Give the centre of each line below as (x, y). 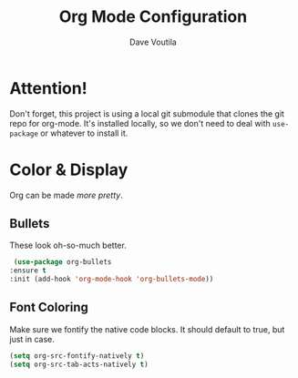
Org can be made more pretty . (66, 195)
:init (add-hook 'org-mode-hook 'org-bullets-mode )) (112, 280)
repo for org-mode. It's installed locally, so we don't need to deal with (140, 123)
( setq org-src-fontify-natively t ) (77, 356)
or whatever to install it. (84, 133)
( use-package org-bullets (62, 262)
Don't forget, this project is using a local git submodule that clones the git (147, 113)
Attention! (49, 88)
